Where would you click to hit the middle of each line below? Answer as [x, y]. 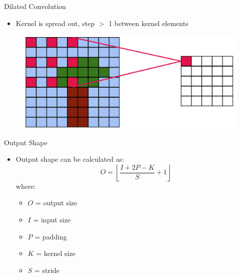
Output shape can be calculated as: [70, 159]
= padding [51, 236]
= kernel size [56, 253]
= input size [52, 220]
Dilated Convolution [35, 6]
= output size [56, 203]
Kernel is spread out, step [55, 23]
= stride [47, 270]
